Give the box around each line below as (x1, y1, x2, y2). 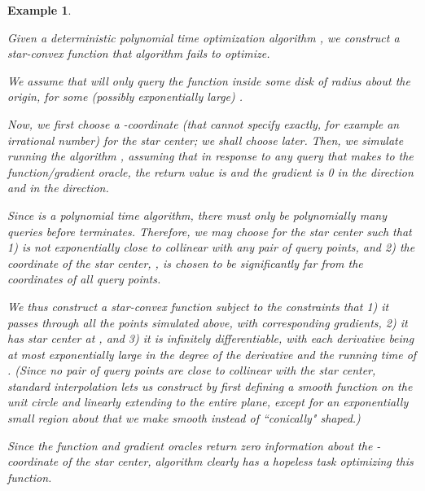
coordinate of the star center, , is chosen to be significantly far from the (7, 254, 363, 271)
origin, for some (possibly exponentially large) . (7, 88, 243, 105)
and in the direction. (7, 179, 109, 196)
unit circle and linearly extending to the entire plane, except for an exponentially (7, 393, 409, 410)
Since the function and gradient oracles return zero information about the (7, 436, 373, 454)
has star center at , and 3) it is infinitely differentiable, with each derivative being (7, 330, 414, 347)
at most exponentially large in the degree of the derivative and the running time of (7, 345, 417, 362)
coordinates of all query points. (7, 270, 161, 287)
